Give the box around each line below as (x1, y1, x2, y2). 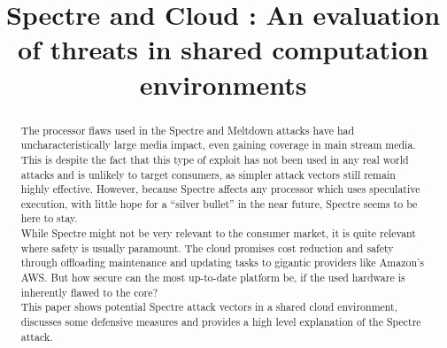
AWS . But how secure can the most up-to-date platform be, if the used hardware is (20, 270, 405, 285)
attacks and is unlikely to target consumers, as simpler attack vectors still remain (20, 166, 396, 182)
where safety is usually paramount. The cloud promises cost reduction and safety (20, 240, 394, 255)
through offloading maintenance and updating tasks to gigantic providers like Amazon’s (20, 255, 425, 270)
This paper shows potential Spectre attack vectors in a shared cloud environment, (20, 299, 398, 314)
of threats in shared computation (18, 31, 428, 67)
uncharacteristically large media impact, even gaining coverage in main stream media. (20, 137, 416, 152)
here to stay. (20, 211, 78, 226)
